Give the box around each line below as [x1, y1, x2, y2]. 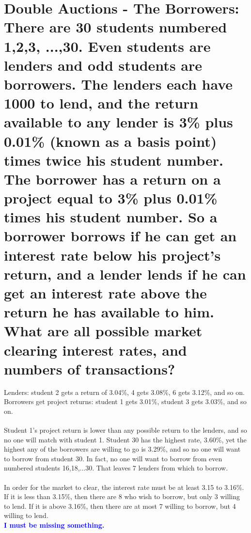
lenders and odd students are [4, 55, 202, 75]
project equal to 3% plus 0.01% [4, 188, 218, 208]
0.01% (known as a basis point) [4, 131, 217, 151]
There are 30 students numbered [4, 17, 227, 37]
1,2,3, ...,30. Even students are [4, 36, 211, 56]
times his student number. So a [4, 207, 218, 227]
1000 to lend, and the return [4, 93, 199, 113]
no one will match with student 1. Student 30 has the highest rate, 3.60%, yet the [4, 434, 247, 444]
